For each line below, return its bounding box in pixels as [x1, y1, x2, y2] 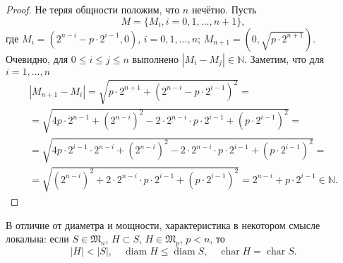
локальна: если [6, 231, 69, 246]
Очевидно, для [6, 51, 68, 66]
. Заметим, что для [244, 51, 325, 66]
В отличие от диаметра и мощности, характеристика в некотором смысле [6, 217, 320, 232]
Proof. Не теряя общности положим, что [6, 2, 180, 16]
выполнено [132, 51, 179, 66]
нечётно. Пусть [191, 2, 257, 16]
